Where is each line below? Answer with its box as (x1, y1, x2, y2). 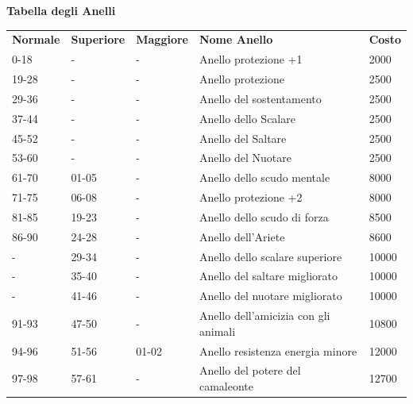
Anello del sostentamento (199, 90, 322, 106)
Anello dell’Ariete (199, 228, 285, 244)
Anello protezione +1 (199, 51, 303, 67)
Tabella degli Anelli (6, 2, 116, 18)
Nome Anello (199, 31, 273, 48)
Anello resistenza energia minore (199, 342, 357, 359)
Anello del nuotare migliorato (199, 287, 342, 304)
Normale (12, 31, 60, 48)
